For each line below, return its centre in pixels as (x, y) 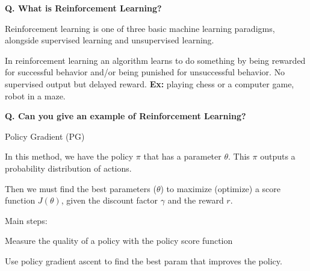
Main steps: (26, 220)
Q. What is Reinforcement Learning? (83, 8)
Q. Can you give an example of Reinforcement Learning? (126, 116)
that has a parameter (182, 156)
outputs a (278, 156)
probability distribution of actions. (68, 168)
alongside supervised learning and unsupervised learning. (110, 40)
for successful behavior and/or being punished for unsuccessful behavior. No (145, 72)
